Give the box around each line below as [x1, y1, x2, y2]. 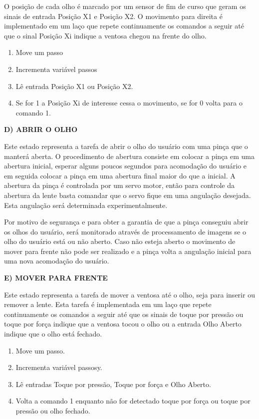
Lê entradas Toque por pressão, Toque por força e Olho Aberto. [15, 378, 211, 389]
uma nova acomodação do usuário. [4, 255, 109, 266]
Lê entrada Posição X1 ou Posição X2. [15, 80, 133, 91]
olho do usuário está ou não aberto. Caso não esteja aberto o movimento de [4, 236, 236, 246]
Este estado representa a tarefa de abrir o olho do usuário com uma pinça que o [4, 140, 248, 151]
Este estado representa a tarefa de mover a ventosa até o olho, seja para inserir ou [4, 289, 255, 299]
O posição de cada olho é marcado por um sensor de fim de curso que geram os [4, 1, 246, 11]
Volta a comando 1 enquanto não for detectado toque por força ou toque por [15, 395, 251, 406]
